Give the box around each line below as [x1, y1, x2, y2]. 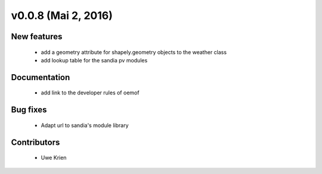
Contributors [11, 137, 60, 147]
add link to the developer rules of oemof [41, 89, 140, 96]
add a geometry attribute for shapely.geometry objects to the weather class [41, 48, 227, 56]
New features [11, 31, 63, 42]
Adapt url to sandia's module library [41, 122, 129, 129]
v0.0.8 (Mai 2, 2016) [11, 9, 113, 22]
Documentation [11, 72, 70, 83]
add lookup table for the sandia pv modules [41, 56, 148, 64]
